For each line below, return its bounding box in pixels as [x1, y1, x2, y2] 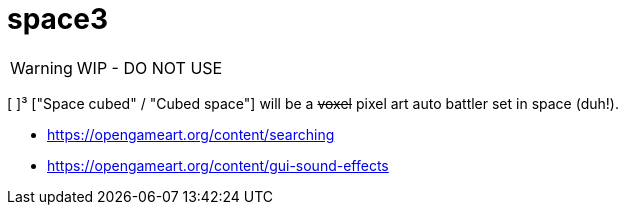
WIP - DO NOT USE [76, 57, 223, 78]
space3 [7, 2, 109, 36]
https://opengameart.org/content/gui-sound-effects [47, 156, 389, 174]
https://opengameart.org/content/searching [47, 125, 335, 143]
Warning [10, 57, 73, 78]
